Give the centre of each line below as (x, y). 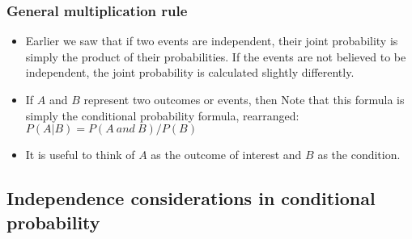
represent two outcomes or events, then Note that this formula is (244, 99)
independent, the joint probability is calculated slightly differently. (190, 72)
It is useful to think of (80, 155)
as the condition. (359, 155)
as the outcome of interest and (226, 155)
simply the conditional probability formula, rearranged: (162, 115)
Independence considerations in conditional (191, 198)
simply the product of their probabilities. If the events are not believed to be (216, 56)
